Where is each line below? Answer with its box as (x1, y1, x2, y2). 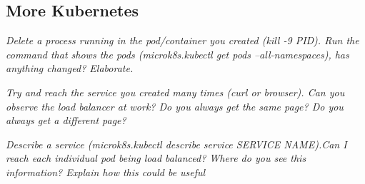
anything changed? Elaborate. (6, 61, 134, 76)
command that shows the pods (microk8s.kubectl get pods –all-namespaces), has (6, 46, 349, 61)
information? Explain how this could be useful (6, 164, 206, 179)
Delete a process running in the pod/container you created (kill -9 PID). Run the (6, 33, 359, 48)
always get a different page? (6, 113, 126, 128)
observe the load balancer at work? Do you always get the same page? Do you (6, 98, 344, 113)
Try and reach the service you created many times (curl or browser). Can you (6, 84, 345, 99)
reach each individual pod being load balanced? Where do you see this (6, 150, 306, 165)
